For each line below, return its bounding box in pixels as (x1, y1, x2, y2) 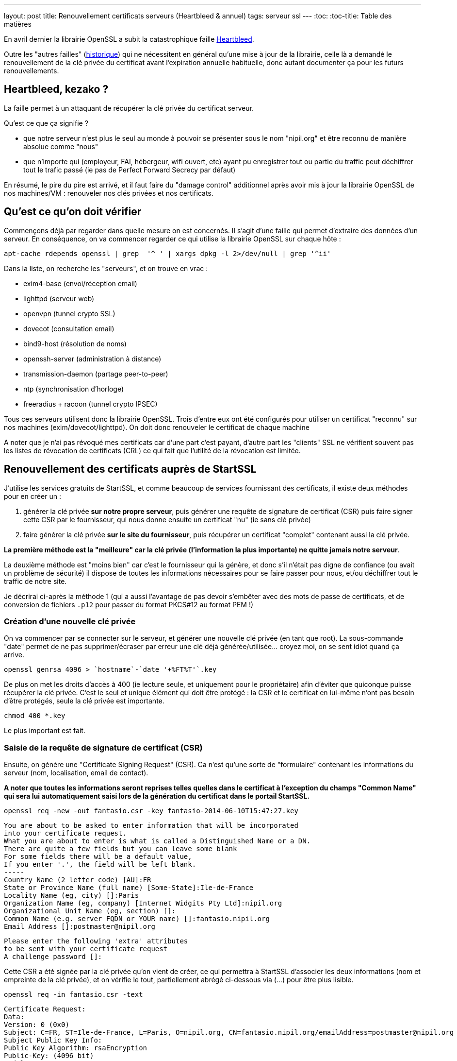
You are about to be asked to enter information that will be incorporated (4, 821, 298, 830)
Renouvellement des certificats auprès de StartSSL (4, 463, 257, 476)
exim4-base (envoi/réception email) (23, 279, 137, 288)
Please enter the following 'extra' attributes (4, 937, 188, 945)
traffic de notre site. (4, 577, 67, 585)
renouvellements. (4, 67, 59, 75)
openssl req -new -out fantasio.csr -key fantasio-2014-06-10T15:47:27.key (4, 807, 298, 815)
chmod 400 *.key (4, 712, 65, 720)
